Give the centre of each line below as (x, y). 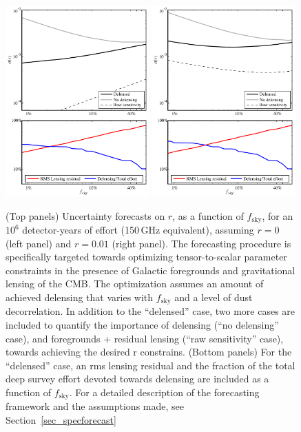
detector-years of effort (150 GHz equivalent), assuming (138, 230)
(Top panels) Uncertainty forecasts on (85, 215)
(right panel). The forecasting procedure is (201, 243)
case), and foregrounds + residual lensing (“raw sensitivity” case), (145, 338)
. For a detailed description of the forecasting (164, 392)
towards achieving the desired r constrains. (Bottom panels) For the (149, 352)
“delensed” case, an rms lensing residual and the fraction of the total (150, 365)
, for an (278, 215)
